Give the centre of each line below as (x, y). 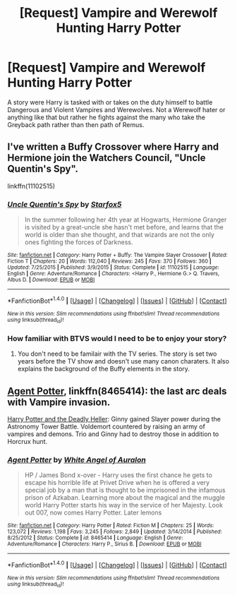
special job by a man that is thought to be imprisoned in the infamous (125, 490)
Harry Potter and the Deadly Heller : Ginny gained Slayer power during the (114, 419)
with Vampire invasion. (59, 402)
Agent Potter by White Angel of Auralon (77, 460)
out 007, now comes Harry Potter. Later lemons (93, 512)
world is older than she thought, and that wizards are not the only (120, 235)
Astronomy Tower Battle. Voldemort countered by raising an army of (107, 427)
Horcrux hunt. (28, 442)
